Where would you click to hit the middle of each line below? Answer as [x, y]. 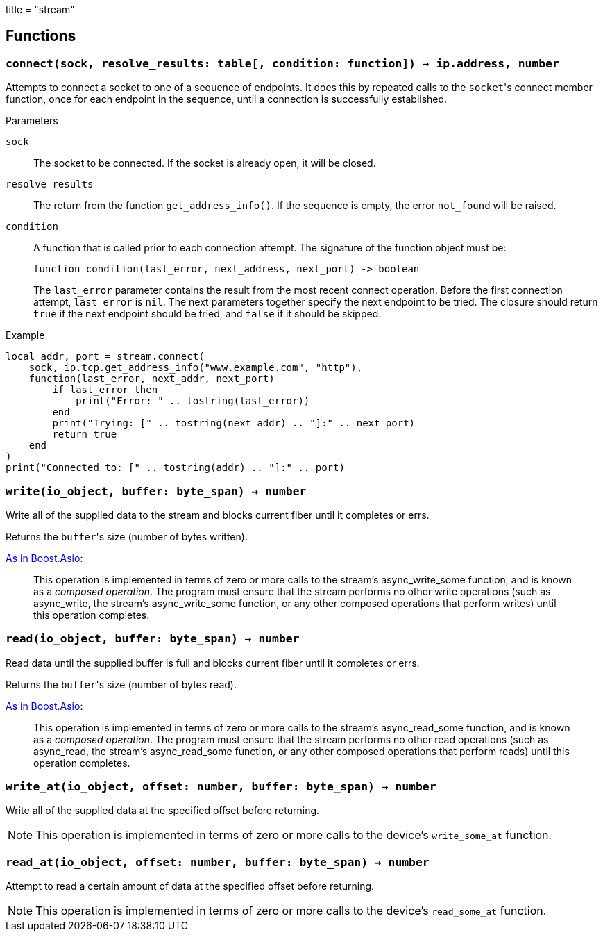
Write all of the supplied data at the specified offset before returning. [163, 811]
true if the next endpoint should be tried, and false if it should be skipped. [207, 314]
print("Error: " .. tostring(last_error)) [193, 401]
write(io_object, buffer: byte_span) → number [156, 491]
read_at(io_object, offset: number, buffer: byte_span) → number [218, 862]
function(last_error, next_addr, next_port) [152, 379]
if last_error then [105, 390]
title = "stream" [40, 9]
